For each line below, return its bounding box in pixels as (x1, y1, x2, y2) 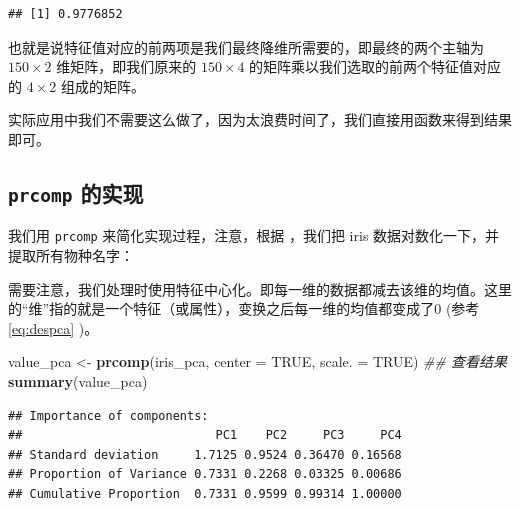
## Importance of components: (8, 408, 209, 423)
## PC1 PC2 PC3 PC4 (8, 428, 402, 443)
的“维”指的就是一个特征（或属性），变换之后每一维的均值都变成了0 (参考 (8, 298, 480, 319)
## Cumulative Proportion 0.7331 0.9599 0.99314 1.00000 (8, 486, 402, 501)
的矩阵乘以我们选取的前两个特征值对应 (249, 56, 502, 77)
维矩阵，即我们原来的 (56, 56, 197, 77)
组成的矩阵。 (60, 75, 145, 96)
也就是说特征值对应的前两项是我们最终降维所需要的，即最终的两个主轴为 (8, 36, 484, 57)
